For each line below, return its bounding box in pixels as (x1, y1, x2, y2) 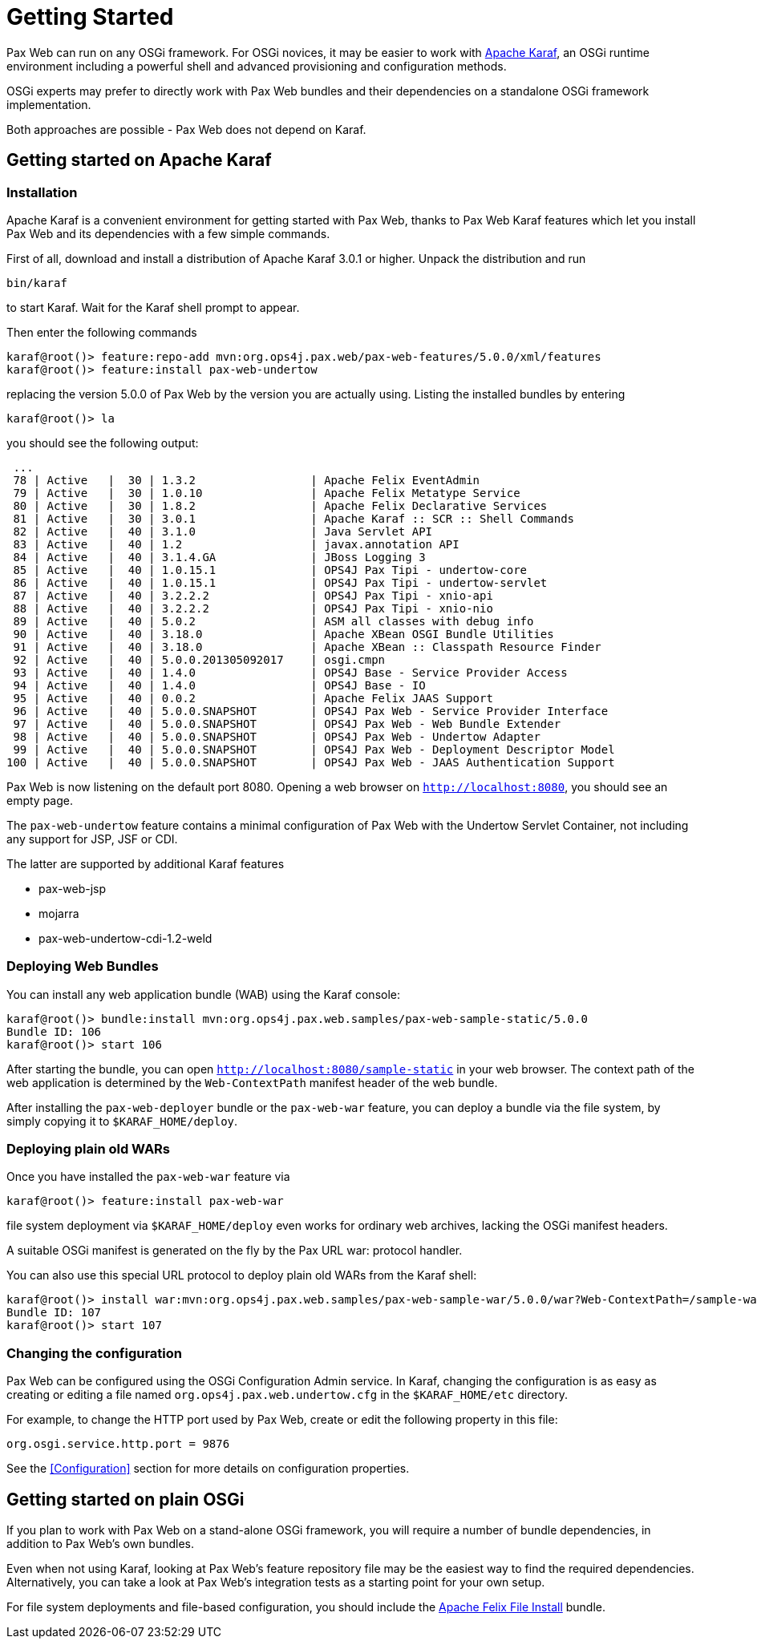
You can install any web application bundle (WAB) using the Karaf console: (6, 987, 401, 1001)
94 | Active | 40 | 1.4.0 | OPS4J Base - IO (13, 678, 426, 692)
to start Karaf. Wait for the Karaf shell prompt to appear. (6, 300, 300, 314)
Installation (6, 184, 78, 200)
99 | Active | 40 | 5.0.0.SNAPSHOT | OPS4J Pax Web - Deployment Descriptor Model (13, 742, 615, 756)
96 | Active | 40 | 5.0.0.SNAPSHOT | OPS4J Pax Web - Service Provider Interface (13, 704, 609, 717)
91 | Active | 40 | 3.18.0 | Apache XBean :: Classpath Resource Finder (13, 640, 601, 653)
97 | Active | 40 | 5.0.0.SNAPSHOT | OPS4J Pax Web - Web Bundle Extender (13, 717, 561, 730)
